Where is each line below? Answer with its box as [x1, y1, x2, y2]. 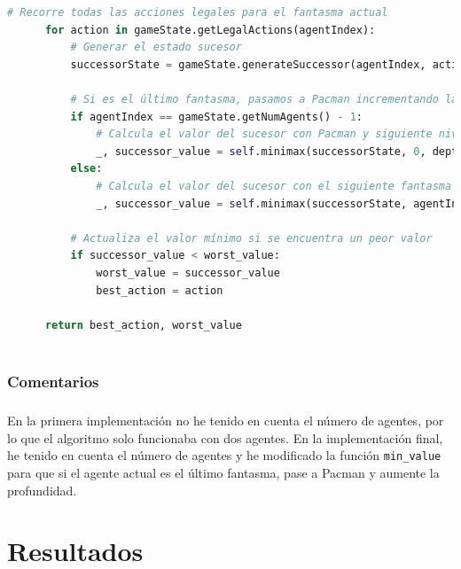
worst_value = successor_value [96, 266, 280, 279]
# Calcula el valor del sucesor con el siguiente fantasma [96, 179, 452, 192]
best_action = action [96, 284, 223, 297]
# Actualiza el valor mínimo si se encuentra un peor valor [70, 231, 433, 245]
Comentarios [7, 370, 99, 392]
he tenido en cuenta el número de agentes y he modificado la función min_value [7, 446, 441, 464]
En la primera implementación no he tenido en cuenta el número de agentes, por [7, 411, 444, 430]
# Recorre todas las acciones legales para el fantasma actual [7, 6, 388, 19]
